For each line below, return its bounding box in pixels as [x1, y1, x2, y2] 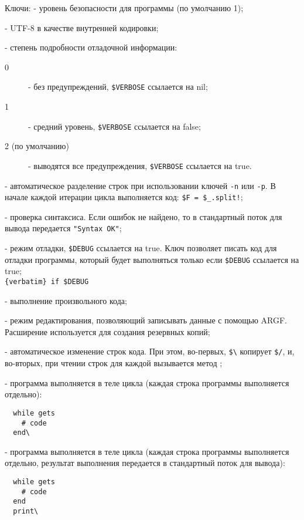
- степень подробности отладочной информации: [5, 41, 177, 53]
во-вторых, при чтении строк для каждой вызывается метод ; [5, 357, 223, 369]
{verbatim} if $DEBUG [5, 278, 89, 286]
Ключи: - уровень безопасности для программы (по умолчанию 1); [5, 2, 244, 13]
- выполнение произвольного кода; [5, 294, 127, 306]
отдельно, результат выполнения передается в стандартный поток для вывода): [5, 457, 285, 469]
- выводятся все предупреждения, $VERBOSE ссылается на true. [28, 159, 252, 171]
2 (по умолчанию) [5, 140, 69, 152]
